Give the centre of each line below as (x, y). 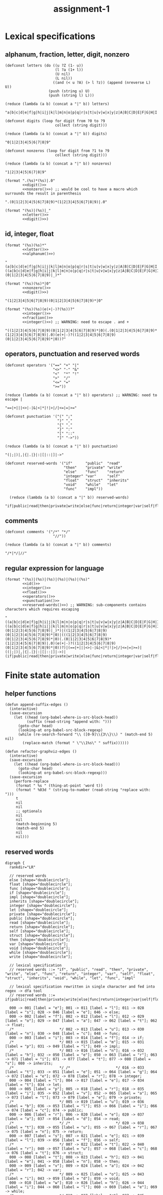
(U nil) (63, 74)
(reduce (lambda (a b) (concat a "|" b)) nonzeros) (58, 164)
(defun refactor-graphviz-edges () (41, 752)
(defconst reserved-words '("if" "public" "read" (63, 463)
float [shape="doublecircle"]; (41, 885)
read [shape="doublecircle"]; (40, 923)
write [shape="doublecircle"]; (41, 957)
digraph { (15, 863)
